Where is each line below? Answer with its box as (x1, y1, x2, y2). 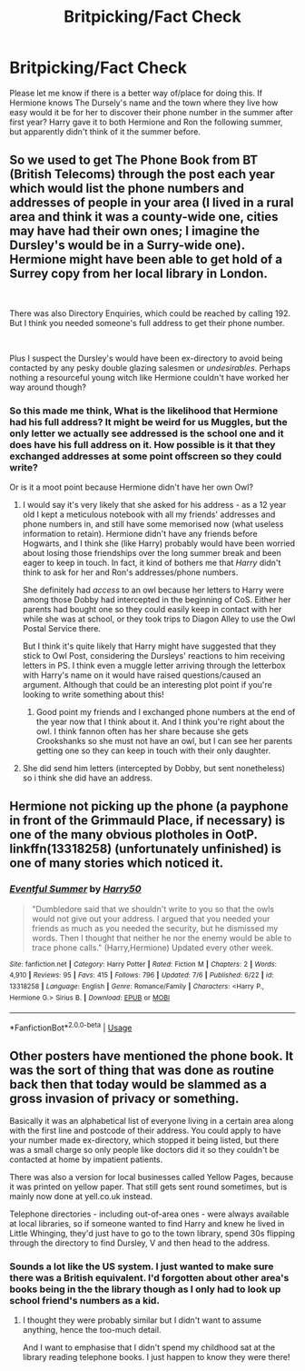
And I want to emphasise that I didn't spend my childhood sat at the (22, 1342, 275, 1353)
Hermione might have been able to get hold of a (9, 252, 283, 267)
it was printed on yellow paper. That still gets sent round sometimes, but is (9, 1181, 288, 1192)
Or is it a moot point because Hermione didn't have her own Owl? (9, 482, 254, 492)
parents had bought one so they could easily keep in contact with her (22, 604, 282, 615)
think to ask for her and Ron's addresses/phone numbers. (22, 567, 239, 578)
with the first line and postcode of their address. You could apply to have (9, 1125, 281, 1136)
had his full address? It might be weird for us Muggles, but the (9, 415, 288, 428)
